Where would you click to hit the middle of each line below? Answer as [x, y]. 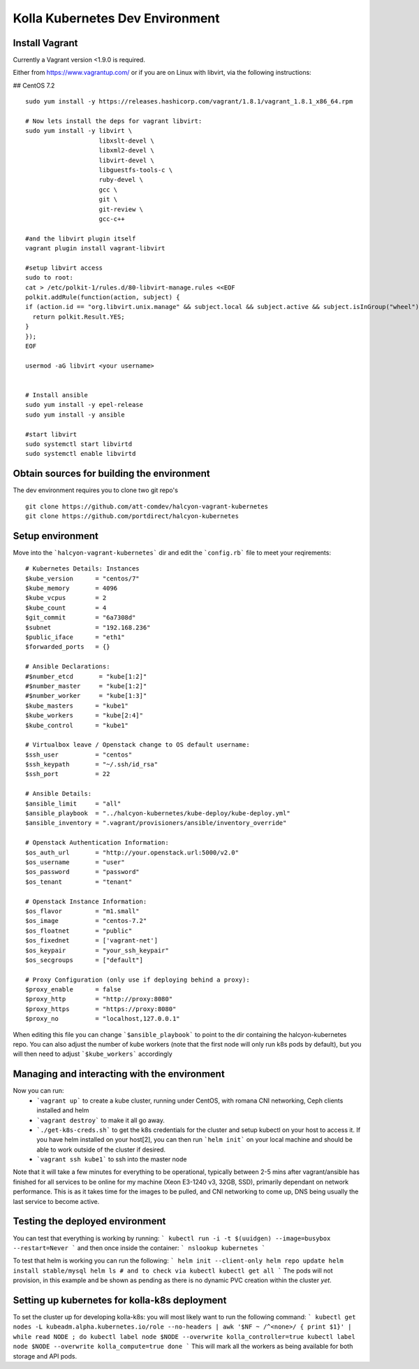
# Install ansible [57, 395]
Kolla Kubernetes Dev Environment [116, 18]
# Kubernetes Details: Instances [82, 569]
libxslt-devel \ [127, 141]
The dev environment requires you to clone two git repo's [95, 490]
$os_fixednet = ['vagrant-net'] [92, 941]
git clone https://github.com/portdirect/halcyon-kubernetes [132, 516]
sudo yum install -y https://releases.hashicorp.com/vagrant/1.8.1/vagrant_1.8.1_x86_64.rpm [189, 102]
